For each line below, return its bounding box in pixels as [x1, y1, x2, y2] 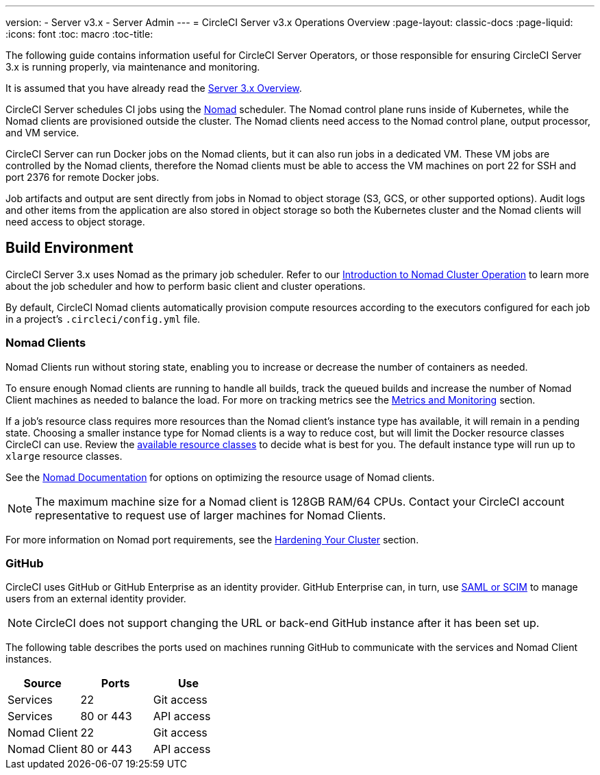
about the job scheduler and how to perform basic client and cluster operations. [5, 280, 366, 292]
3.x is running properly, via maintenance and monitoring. [5, 61, 260, 73]
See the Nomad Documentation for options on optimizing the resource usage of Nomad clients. [5, 471, 435, 483]
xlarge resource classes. [5, 450, 123, 462]
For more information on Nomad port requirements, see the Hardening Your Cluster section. [5, 533, 419, 545]
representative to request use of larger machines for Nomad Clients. [35, 508, 386, 522]
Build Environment [5, 239, 134, 257]
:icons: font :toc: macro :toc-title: [5, 28, 153, 40]
